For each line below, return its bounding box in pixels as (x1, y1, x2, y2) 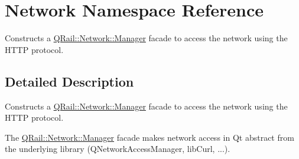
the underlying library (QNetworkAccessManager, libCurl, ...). (5, 143, 230, 155)
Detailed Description (5, 72, 134, 90)
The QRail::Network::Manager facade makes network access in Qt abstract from (5, 131, 294, 143)
